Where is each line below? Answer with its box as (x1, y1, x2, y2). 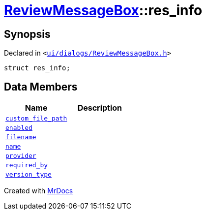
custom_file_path (5, 115, 67, 122)
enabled (5, 124, 32, 132)
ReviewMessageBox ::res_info (4, 2, 203, 19)
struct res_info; (4, 64, 70, 72)
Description (77, 103, 122, 113)
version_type (5, 171, 52, 179)
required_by (5, 161, 48, 169)
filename (5, 133, 36, 141)
